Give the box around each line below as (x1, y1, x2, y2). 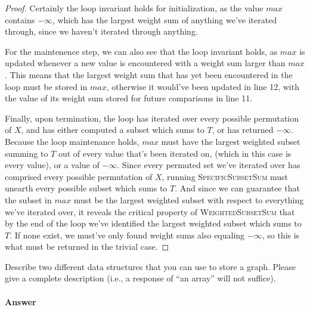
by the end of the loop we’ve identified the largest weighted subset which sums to (5, 217, 302, 230)
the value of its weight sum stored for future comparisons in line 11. (5, 92, 253, 104)
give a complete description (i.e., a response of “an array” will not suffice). (5, 272, 276, 284)
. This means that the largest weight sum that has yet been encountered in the (5, 68, 293, 80)
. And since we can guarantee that (175, 182, 300, 194)
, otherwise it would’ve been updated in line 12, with (106, 80, 299, 92)
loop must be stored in (5, 80, 88, 92)
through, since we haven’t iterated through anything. (5, 25, 198, 38)
